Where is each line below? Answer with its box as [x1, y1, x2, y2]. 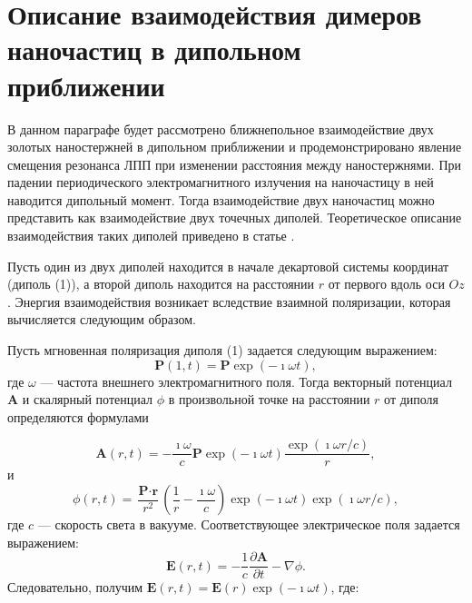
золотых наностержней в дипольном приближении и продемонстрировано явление [7, 137, 462, 156]
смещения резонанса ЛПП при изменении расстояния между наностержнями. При [7, 154, 461, 173]
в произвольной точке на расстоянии [168, 390, 370, 409]
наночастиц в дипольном [7, 31, 301, 68]
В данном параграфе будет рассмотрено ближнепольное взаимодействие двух [7, 119, 434, 138]
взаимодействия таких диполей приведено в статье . [7, 226, 295, 245]
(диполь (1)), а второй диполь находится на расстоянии [7, 274, 315, 293]
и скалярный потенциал [22, 390, 153, 409]
